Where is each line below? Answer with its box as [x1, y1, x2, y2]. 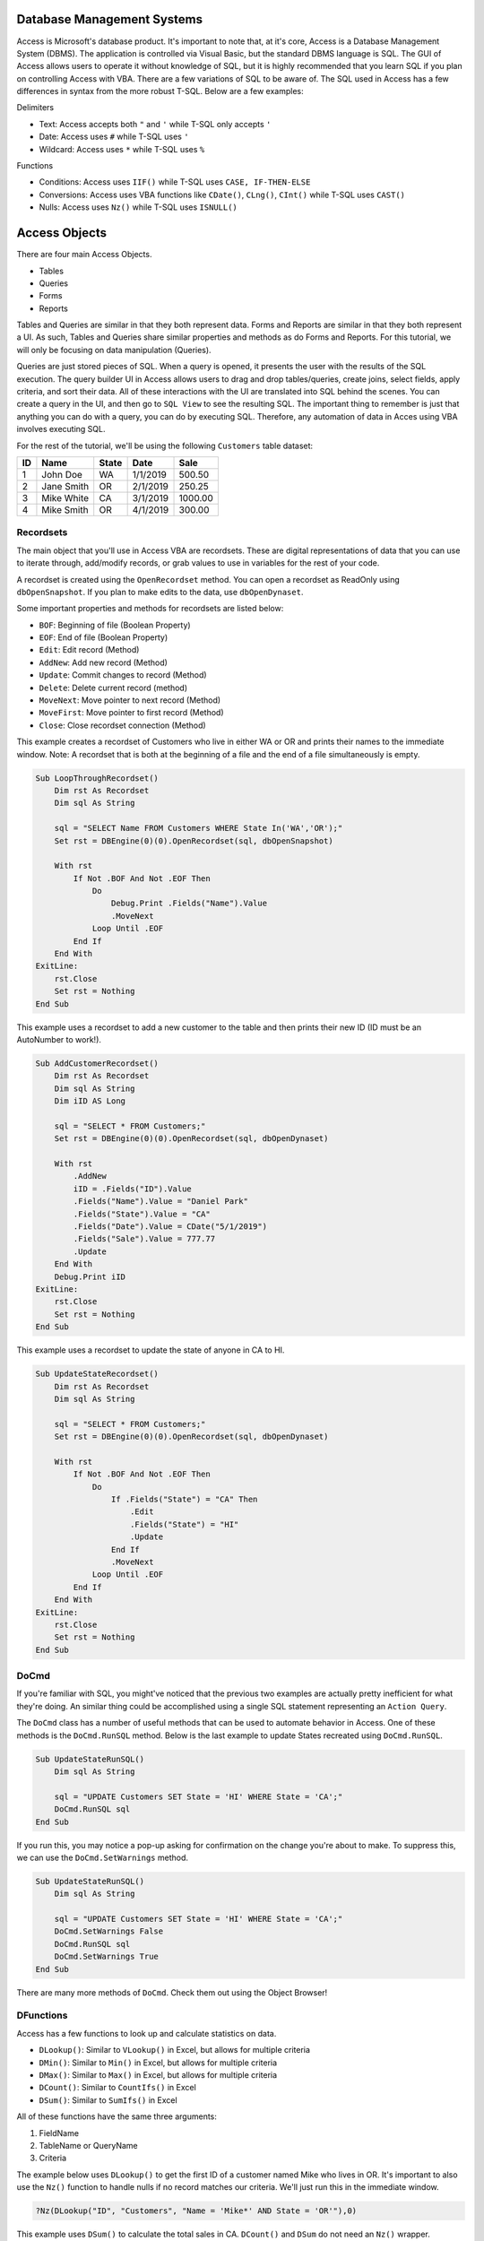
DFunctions [16, 2009, 68, 2021]
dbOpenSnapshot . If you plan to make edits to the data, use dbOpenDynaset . [16, 586, 304, 597]
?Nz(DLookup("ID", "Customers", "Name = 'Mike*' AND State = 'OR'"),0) [35, 2206, 358, 2216]
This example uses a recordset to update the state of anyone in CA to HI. [16, 1345, 285, 1355]
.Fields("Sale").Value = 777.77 [73, 1233, 215, 1244]
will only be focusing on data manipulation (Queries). [16, 344, 212, 355]
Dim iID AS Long [54, 1096, 125, 1106]
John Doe [41, 468, 82, 480]
